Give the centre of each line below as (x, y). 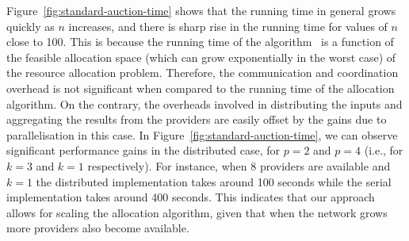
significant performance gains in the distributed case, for (143, 150)
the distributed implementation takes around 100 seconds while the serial (214, 181)
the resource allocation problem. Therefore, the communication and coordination (203, 73)
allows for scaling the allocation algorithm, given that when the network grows (197, 212)
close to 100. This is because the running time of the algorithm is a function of (200, 42)
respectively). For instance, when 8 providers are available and (239, 165)
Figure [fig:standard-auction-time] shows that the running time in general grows (201, 10)
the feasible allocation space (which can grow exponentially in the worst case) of (201, 57)
